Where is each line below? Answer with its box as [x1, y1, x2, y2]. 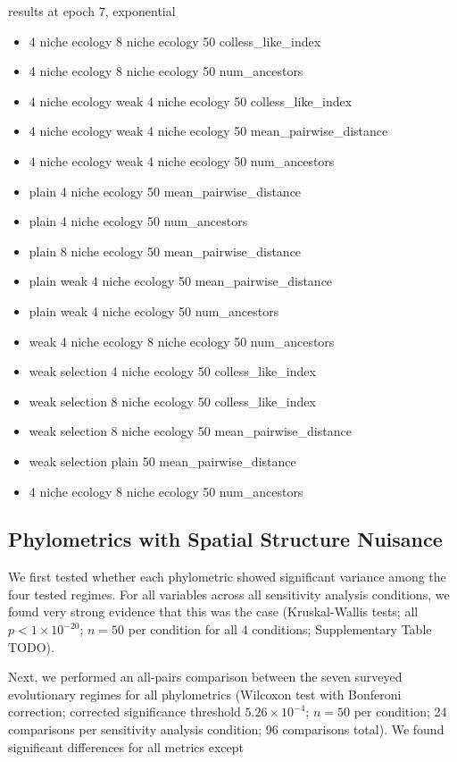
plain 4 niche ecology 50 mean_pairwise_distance [29, 181, 302, 200]
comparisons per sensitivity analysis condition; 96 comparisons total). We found [8, 720, 445, 739]
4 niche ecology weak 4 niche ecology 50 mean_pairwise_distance [29, 121, 388, 140]
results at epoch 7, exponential [8, 2, 176, 20]
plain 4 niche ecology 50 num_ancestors [29, 212, 248, 230]
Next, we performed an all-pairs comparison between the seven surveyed [8, 667, 403, 686]
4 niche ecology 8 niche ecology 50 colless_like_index [29, 31, 321, 50]
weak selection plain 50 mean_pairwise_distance [29, 451, 296, 470]
